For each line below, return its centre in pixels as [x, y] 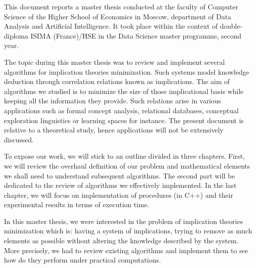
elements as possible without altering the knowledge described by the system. [121, 241]
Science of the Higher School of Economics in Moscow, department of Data [118, 16]
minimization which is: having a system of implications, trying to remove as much [128, 231]
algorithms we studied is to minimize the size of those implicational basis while [124, 91]
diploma [16, 35]
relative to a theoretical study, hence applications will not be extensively [114, 130]
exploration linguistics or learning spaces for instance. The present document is [124, 120]
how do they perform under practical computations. [82, 260]
